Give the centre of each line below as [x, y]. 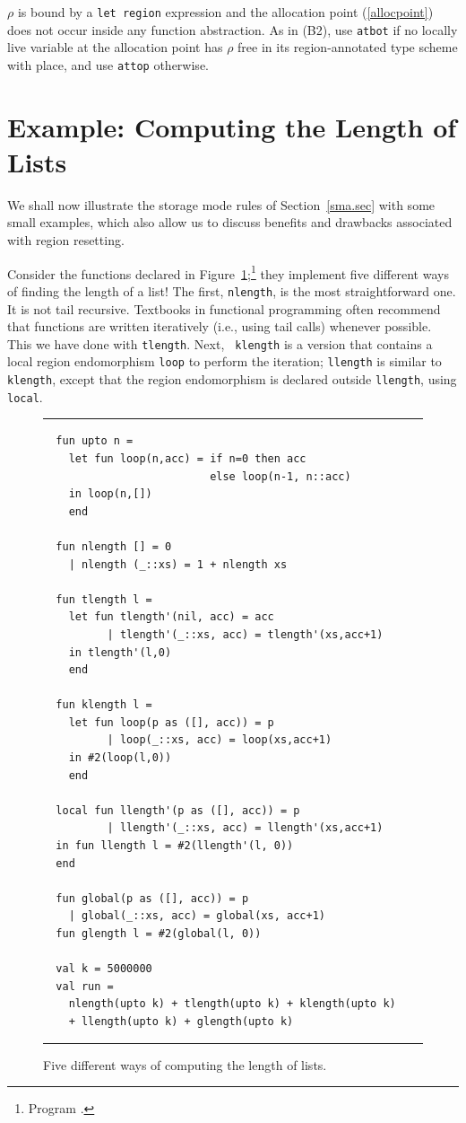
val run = [85, 986]
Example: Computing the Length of [232, 126]
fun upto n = [95, 441]
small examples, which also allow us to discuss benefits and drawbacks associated [230, 222]
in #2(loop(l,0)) [120, 758]
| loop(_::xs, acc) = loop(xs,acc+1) [220, 740]
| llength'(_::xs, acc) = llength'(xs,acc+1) [245, 828]
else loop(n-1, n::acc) [280, 476]
